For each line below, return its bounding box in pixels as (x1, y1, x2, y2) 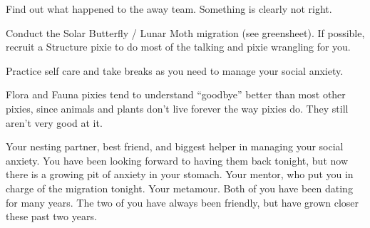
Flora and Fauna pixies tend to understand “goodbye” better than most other (6, 87, 346, 102)
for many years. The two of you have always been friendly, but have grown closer (6, 195, 359, 209)
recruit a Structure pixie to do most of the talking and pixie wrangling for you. (6, 39, 351, 54)
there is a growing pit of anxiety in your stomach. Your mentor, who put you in (6, 167, 354, 182)
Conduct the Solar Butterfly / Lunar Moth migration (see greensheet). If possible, (6, 25, 365, 40)
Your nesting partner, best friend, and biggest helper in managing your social (6, 139, 344, 154)
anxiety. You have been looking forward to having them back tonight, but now (6, 152, 349, 167)
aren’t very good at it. (6, 115, 103, 130)
